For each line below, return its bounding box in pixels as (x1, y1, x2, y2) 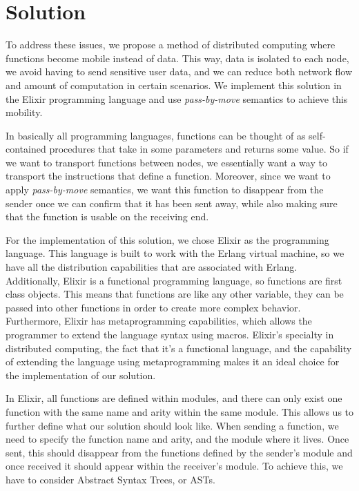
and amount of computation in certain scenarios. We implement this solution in (6, 77, 342, 92)
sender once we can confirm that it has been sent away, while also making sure (6, 195, 338, 210)
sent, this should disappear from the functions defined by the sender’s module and (6, 445, 353, 459)
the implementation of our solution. (6, 367, 156, 382)
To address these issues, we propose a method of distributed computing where (6, 37, 336, 52)
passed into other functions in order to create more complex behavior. (6, 300, 301, 314)
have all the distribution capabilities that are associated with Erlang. (6, 260, 298, 274)
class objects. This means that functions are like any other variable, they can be (6, 287, 344, 301)
